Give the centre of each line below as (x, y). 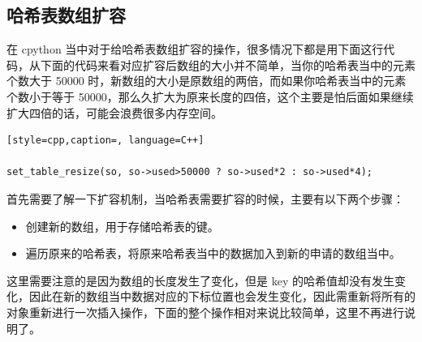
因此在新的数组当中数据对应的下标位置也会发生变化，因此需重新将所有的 (222, 296)
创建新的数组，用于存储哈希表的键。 (122, 226)
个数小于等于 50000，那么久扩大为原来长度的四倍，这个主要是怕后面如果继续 (210, 96)
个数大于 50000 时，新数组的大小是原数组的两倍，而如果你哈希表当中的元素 (207, 81)
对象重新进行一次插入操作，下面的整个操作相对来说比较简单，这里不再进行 (205, 312)
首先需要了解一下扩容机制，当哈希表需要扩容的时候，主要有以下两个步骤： (205, 198)
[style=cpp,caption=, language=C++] (105, 141)
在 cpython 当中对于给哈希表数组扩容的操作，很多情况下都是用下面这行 (195, 49)
